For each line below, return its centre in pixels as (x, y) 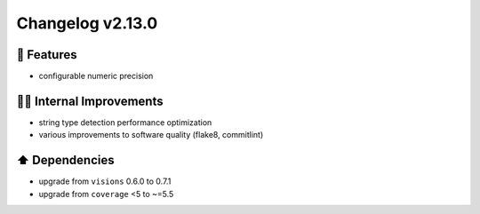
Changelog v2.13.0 (87, 23)
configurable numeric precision (96, 76)
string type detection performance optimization (125, 122)
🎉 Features (47, 55)
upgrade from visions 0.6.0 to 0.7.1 (105, 181)
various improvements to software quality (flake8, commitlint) (151, 135)
